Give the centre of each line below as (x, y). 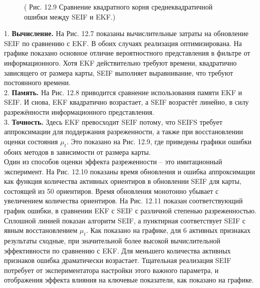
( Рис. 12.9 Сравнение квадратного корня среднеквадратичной (118, 7)
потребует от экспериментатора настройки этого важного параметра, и (111, 270)
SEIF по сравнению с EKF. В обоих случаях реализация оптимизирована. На (123, 43)
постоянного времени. (37, 82)
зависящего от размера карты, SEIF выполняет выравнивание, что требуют (119, 72)
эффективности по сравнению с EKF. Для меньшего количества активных (117, 250)
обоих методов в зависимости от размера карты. (77, 152)
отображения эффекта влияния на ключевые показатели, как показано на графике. (129, 280)
